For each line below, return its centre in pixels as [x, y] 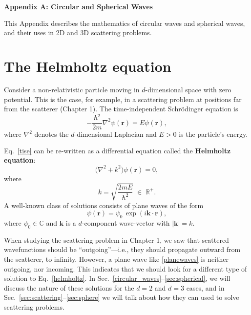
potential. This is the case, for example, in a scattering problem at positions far [123, 99]
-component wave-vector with [126, 223]
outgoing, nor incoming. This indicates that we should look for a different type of [125, 268]
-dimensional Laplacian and [115, 134]
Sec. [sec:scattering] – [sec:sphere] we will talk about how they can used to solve [122, 297]
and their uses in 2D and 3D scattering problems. [78, 32]
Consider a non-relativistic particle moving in [72, 89]
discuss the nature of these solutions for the [69, 287]
